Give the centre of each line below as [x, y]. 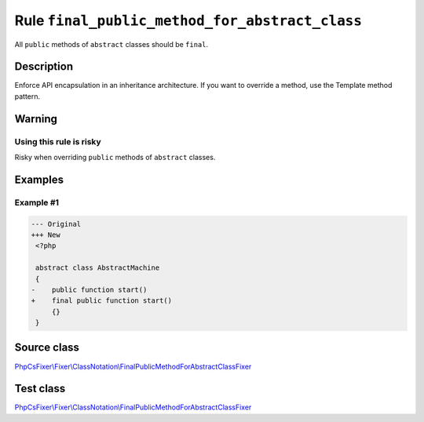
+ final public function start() [102, 301]
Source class [47, 348]
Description [44, 67]
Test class [40, 389]
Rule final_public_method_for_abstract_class [188, 20]
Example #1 [37, 202]
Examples [39, 179]
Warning [36, 119]
